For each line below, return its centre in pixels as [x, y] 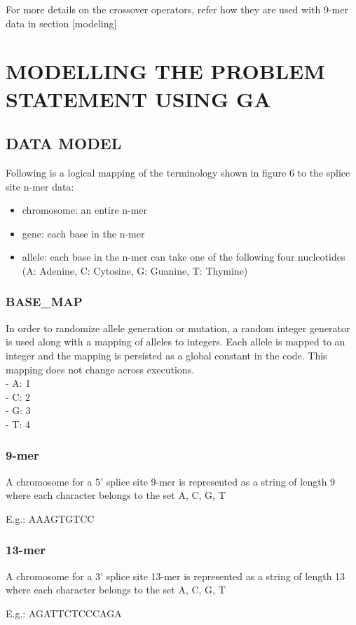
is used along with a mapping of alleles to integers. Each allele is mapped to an [176, 342]
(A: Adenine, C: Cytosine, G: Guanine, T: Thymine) [135, 270]
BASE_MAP [44, 302]
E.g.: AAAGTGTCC [50, 518]
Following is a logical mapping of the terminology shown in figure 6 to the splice [178, 172]
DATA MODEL [64, 143]
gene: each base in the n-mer [83, 233]
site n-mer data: [40, 186]
